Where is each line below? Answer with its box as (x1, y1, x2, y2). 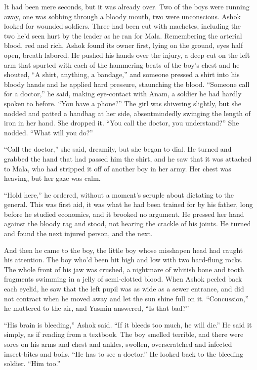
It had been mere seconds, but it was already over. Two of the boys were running (4, 1, 250, 11)
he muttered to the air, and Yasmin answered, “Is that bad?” (4, 303, 189, 313)
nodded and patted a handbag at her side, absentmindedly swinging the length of (4, 108, 251, 118)
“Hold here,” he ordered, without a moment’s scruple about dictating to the (4, 189, 234, 200)
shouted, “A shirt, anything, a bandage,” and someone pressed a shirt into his (4, 69, 240, 80)
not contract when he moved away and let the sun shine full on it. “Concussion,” (4, 293, 249, 303)
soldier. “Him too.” (4, 358, 61, 369)
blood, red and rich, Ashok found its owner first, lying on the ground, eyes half (4, 40, 243, 50)
